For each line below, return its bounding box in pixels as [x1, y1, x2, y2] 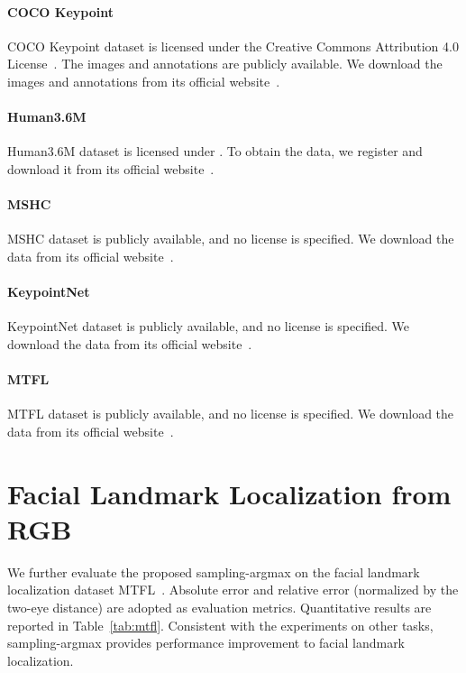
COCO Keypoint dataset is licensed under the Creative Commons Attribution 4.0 [7, 36, 459, 55]
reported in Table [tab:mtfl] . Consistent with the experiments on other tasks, [7, 615, 434, 634]
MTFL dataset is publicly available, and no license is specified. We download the [7, 404, 454, 423]
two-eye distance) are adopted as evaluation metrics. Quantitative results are [7, 598, 432, 617]
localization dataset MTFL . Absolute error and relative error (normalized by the [7, 580, 459, 599]
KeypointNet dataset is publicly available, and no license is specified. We [7, 317, 410, 336]
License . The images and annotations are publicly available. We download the [7, 54, 443, 73]
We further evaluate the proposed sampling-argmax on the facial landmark [7, 562, 420, 581]
